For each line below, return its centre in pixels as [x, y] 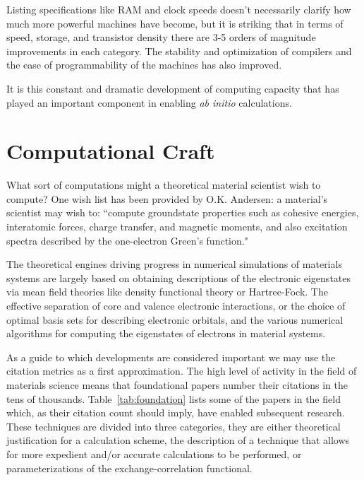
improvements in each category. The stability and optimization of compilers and [179, 51]
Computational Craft [111, 151]
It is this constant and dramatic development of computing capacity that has [173, 88]
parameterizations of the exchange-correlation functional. [129, 468]
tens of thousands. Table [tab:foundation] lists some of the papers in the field [174, 398]
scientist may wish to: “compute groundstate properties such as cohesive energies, [183, 212]
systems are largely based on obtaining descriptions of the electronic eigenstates [179, 277]
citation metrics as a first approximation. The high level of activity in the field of [182, 371]
